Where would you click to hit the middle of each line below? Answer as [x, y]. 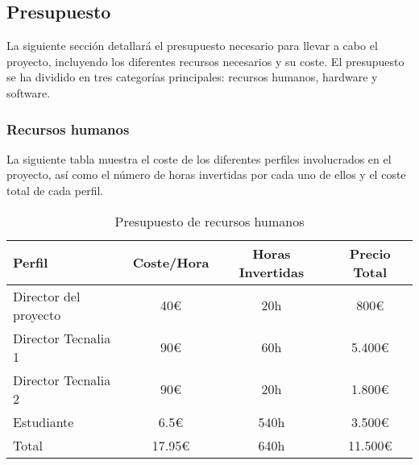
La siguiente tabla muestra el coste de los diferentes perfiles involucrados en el [199, 158]
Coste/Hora [171, 263]
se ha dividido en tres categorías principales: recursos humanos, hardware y [192, 77]
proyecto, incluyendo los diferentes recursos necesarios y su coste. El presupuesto [205, 61]
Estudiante [44, 421]
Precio [370, 253]
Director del [47, 296]
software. [29, 92]
